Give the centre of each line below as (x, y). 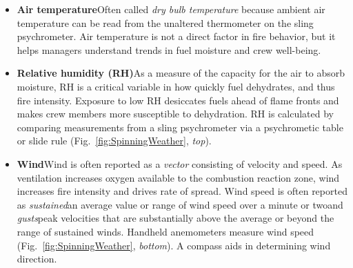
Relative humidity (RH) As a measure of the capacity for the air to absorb (181, 73)
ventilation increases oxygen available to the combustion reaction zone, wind (178, 177)
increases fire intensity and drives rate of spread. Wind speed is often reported (182, 191)
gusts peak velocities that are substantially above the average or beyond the (175, 218)
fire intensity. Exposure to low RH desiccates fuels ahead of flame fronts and (178, 100)
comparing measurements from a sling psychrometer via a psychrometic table (180, 127)
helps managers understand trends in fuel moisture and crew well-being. (169, 49)
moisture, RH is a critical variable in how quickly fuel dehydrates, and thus (176, 86)
